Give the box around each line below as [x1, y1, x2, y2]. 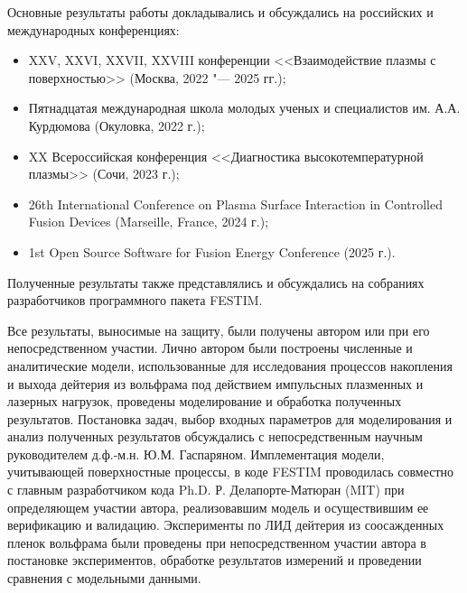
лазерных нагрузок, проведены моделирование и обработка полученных [7, 392, 402, 411]
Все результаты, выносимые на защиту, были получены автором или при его [7, 320, 430, 339]
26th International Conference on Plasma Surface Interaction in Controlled [28, 194, 444, 213]
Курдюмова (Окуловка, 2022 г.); [28, 116, 205, 134]
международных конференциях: [7, 20, 180, 39]
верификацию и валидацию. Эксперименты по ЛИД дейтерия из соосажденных [7, 515, 444, 534]
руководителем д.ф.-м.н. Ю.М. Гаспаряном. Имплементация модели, [7, 444, 385, 463]
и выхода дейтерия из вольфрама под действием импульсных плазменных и [7, 374, 424, 393]
